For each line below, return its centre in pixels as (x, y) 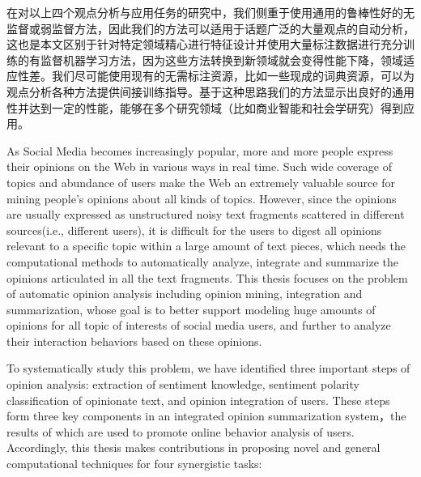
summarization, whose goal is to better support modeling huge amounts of (191, 309)
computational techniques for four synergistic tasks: (134, 464)
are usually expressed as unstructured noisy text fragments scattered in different (206, 214)
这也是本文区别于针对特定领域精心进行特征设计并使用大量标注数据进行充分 (205, 44)
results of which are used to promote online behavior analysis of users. (181, 431)
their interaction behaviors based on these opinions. (134, 341)
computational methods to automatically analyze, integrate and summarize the (203, 261)
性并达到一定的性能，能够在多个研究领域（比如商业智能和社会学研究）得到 (205, 107)
